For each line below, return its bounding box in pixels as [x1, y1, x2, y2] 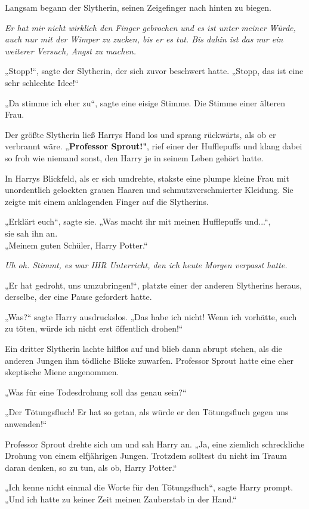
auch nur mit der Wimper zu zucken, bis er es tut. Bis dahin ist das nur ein [5, 33, 283, 45]
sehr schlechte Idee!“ [5, 76, 79, 88]
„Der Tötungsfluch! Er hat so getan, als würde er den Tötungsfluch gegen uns [5, 406, 289, 418]
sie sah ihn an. [5, 226, 58, 239]
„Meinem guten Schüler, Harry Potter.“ [5, 238, 148, 251]
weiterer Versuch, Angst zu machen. [5, 44, 136, 57]
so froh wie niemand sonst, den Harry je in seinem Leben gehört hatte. [5, 151, 264, 164]
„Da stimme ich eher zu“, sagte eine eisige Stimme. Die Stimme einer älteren [5, 96, 286, 109]
